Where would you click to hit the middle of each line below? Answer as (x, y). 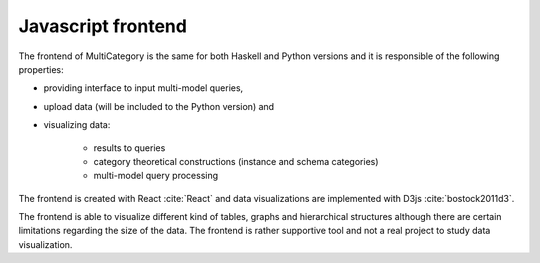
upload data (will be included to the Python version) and (159, 106)
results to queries (129, 147)
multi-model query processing (156, 176)
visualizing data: (77, 125)
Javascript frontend (102, 26)
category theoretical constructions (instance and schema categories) (236, 161)
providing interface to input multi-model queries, (143, 88)
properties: (41, 69)
